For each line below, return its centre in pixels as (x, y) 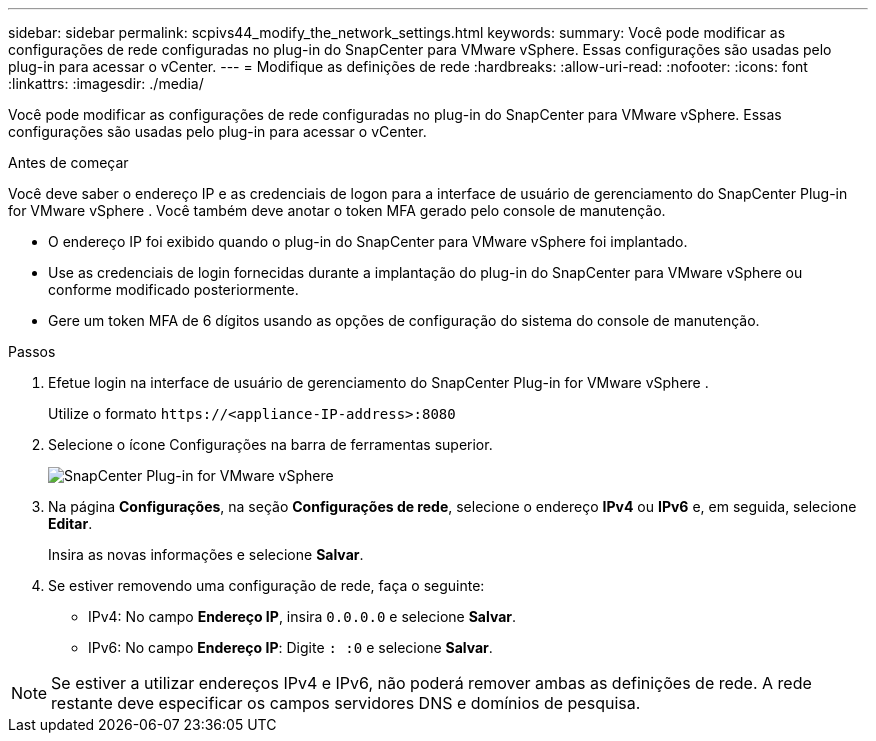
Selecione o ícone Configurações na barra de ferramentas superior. (270, 444)
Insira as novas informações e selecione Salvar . (206, 554)
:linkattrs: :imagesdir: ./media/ (106, 83)
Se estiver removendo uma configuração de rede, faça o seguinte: (266, 585)
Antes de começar (68, 162)
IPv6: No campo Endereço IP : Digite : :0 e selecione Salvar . (290, 647)
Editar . (70, 523)
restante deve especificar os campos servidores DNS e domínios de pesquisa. (346, 703)
